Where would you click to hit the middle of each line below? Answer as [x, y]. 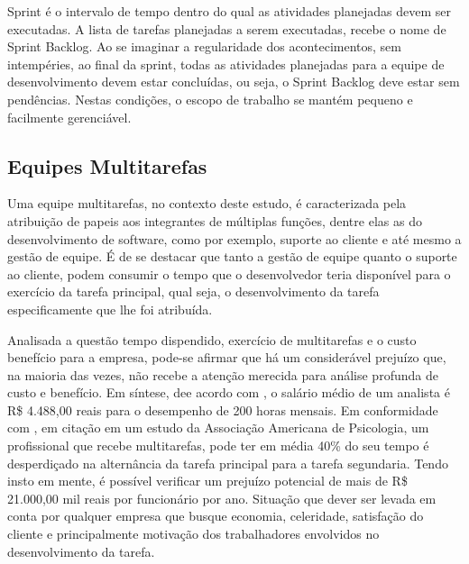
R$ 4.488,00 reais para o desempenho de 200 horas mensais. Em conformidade [223, 409]
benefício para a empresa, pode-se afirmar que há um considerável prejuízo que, [227, 357]
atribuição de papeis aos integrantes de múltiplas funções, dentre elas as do [215, 220]
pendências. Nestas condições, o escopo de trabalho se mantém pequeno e [210, 99]
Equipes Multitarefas [107, 165]
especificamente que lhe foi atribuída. [110, 309]
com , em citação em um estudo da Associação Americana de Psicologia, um [218, 428]
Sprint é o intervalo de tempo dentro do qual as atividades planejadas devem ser [230, 11]
